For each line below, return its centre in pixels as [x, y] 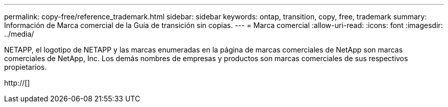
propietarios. [26, 67]
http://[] [17, 83]
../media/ [19, 34]
